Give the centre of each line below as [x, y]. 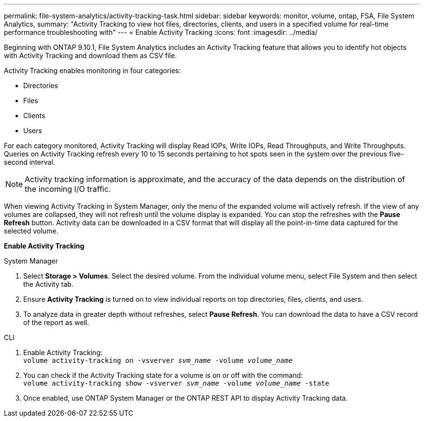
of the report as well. [56, 322]
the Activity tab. [48, 284]
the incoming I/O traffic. [68, 189]
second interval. [30, 162]
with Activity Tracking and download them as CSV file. [91, 55]
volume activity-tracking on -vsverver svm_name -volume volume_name [158, 360]
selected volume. [31, 231]
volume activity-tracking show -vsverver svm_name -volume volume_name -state [176, 383]
